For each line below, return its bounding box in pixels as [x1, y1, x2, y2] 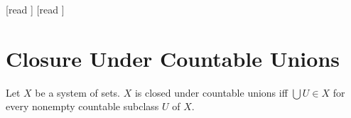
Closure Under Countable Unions [6, 43, 340, 73]
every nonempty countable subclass [6, 99, 159, 114]
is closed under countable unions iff [134, 85, 288, 100]
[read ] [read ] [6, 2, 65, 16]
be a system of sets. [35, 85, 120, 100]
